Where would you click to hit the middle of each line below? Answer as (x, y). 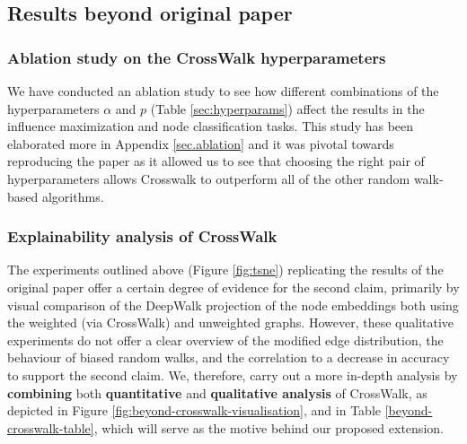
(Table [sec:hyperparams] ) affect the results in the (287, 108)
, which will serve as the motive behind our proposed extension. (269, 427)
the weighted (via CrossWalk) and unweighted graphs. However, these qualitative (231, 322)
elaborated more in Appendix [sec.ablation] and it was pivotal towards (201, 143)
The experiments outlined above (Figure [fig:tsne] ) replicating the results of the (225, 270)
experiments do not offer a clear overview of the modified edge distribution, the (225, 340)
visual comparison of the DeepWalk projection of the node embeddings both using (233, 305)
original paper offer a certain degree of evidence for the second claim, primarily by (233, 287)
